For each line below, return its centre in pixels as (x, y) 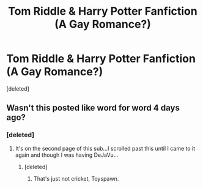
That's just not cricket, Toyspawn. (76, 178)
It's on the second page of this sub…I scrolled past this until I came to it (105, 148)
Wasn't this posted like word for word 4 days (93, 108)
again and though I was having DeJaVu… (67, 155)
